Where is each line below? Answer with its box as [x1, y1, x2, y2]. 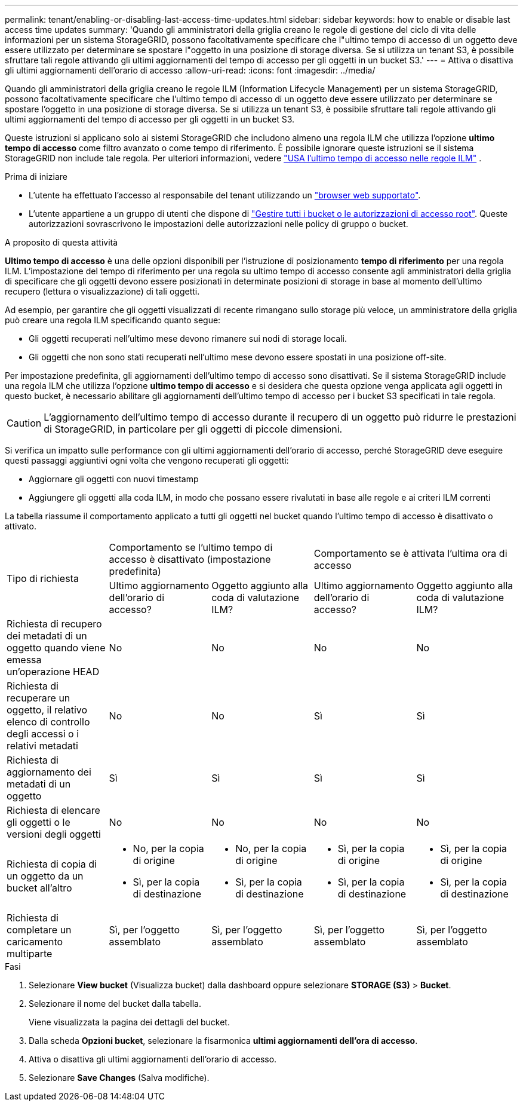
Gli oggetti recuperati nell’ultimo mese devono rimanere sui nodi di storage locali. [29, 333, 347, 344]
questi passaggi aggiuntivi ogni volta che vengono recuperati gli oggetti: [5, 455, 289, 465]
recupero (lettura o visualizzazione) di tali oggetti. [5, 286, 200, 296]
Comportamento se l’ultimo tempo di [109, 541, 273, 553]
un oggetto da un [7, 870, 84, 882]
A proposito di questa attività [5, 237, 118, 247]
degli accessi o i [7, 728, 79, 740]
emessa [7, 654, 42, 666]
